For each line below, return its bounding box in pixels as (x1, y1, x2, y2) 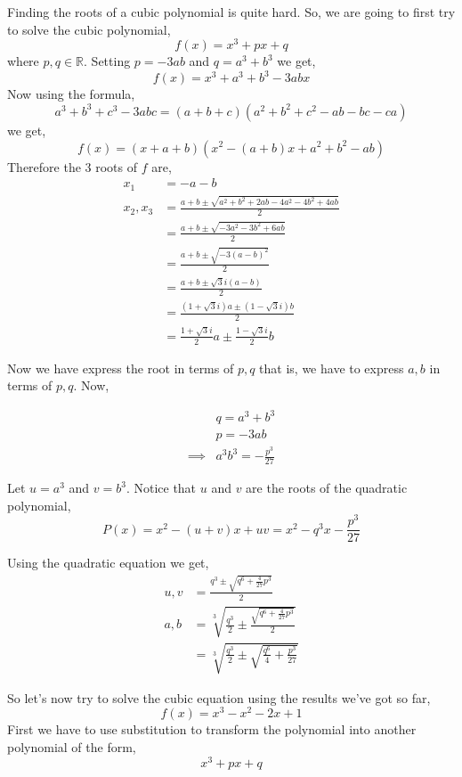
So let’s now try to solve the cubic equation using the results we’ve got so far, (7, 688, 431, 707)
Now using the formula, (7, 85, 135, 103)
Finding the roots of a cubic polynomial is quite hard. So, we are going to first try (7, 3, 456, 20)
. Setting (84, 52, 131, 70)
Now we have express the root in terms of (7, 358, 234, 377)
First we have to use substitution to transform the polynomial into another (7, 720, 417, 739)
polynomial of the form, (7, 737, 136, 756)
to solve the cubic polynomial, (7, 20, 171, 38)
